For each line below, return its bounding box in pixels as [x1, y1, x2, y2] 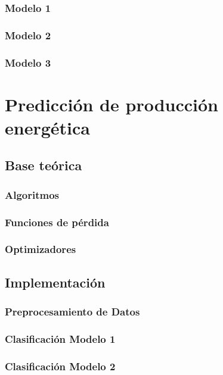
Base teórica [5, 156, 82, 174]
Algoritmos [5, 187, 60, 202]
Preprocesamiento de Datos [5, 304, 140, 319]
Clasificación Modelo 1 [5, 331, 116, 346]
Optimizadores [5, 242, 76, 257]
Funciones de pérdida [5, 214, 109, 229]
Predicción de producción [5, 92, 218, 116]
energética [5, 115, 90, 139]
